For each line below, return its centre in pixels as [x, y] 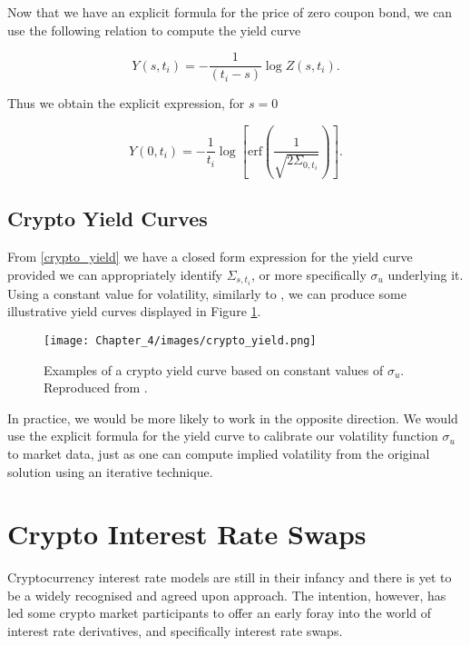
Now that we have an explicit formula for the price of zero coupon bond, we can [230, 12]
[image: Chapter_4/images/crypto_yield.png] [180, 340]
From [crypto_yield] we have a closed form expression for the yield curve [210, 257]
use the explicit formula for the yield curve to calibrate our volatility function [223, 436]
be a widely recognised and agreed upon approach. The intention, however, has [227, 595]
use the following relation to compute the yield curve [154, 30]
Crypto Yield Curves [108, 219]
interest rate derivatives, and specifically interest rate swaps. [175, 631]
